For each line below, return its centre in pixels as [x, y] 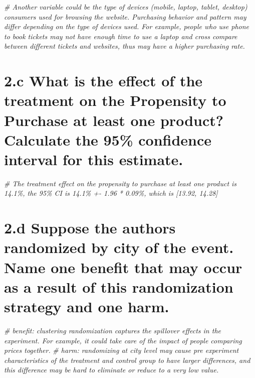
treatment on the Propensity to [115, 100]
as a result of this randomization [119, 286]
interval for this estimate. [94, 159]
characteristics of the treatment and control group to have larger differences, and [127, 360]
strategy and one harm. [87, 306]
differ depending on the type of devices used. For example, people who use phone [127, 26]
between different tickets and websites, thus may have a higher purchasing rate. [124, 46]
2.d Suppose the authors [90, 228]
